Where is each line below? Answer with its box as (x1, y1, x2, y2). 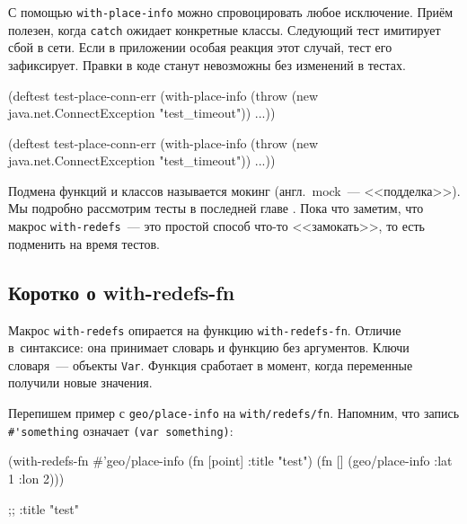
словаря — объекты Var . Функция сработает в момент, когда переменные (8, 355, 413, 374)
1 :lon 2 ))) (8, 468, 65, 487)
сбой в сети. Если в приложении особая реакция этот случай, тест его (8, 38, 392, 57)
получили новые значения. (8, 373, 153, 392)
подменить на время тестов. (8, 234, 160, 253)
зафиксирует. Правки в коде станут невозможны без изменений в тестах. (8, 55, 406, 74)
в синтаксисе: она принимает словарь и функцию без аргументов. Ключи (8, 338, 410, 357)
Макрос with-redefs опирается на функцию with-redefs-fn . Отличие (8, 320, 401, 339)
